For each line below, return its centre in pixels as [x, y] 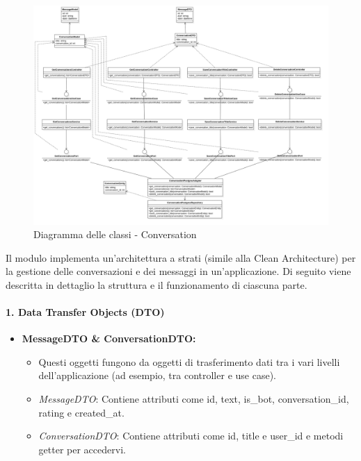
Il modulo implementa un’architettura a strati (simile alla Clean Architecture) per [181, 257]
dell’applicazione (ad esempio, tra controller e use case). [157, 375]
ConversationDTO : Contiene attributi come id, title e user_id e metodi [191, 436]
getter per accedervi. [82, 449]
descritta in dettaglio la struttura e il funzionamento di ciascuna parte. [157, 284]
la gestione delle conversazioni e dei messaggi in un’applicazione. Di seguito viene [178, 271]
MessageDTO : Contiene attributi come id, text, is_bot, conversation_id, [194, 399]
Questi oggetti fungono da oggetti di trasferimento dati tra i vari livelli [189, 361]
